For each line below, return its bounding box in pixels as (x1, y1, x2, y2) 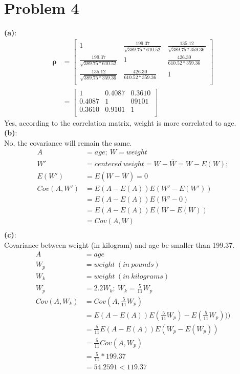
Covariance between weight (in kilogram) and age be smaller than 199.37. (4, 239, 235, 250)
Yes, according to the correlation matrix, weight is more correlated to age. (4, 117, 236, 128)
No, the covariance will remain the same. (4, 137, 132, 148)
